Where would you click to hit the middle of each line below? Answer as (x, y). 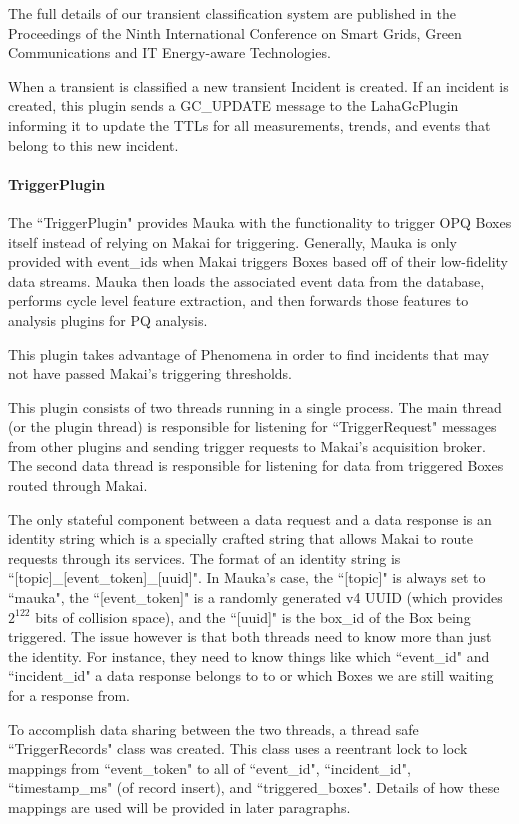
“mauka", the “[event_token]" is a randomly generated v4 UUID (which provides (255, 597)
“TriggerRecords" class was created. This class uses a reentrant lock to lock (238, 748)
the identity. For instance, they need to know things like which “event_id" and (249, 655)
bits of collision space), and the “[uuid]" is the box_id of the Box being (253, 616)
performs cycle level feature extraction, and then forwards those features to (238, 300)
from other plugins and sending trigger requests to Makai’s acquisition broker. (247, 445)
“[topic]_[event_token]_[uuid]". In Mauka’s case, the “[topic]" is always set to (247, 577)
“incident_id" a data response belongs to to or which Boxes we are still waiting (251, 675)
